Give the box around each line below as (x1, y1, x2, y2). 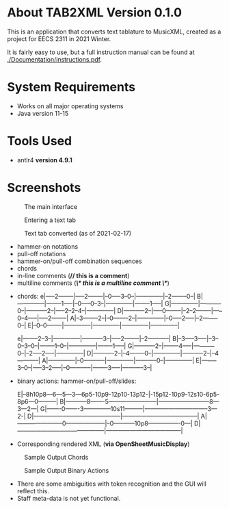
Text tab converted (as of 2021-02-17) (24, 229, 132, 237)
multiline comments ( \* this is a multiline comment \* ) (16, 279, 170, 287)
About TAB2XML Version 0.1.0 (7, 5, 183, 21)
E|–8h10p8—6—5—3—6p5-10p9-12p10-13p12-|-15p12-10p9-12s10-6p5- (16, 390, 220, 398)
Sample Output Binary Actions (24, 466, 109, 474)
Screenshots (7, 180, 81, 195)
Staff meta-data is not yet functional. (16, 494, 121, 502)
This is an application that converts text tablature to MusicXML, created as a (7, 27, 221, 36)
